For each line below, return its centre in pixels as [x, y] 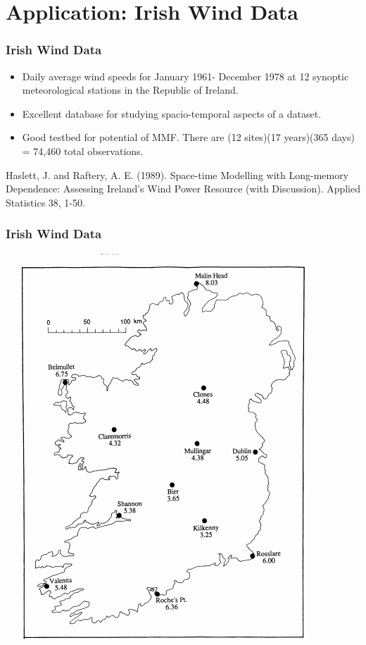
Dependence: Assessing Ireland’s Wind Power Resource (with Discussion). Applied [183, 189]
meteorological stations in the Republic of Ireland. [130, 90]
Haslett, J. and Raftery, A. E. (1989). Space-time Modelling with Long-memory [177, 174]
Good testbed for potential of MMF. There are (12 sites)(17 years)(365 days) [188, 137]
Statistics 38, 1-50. [45, 202]
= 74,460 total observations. [83, 150]
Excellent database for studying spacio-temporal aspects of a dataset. [172, 113]
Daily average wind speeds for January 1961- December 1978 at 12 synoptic [185, 76]
